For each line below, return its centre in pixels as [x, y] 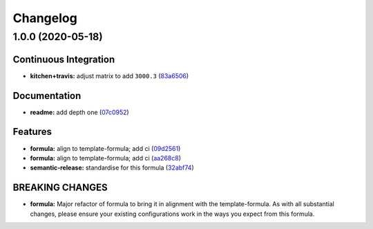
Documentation [47, 96]
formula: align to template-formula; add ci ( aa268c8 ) [106, 158]
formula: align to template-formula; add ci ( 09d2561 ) [105, 148]
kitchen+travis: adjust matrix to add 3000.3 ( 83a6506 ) [109, 75]
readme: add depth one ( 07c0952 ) [79, 112]
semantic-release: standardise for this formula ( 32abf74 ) [112, 168]
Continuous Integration [64, 59]
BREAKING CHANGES [60, 188]
